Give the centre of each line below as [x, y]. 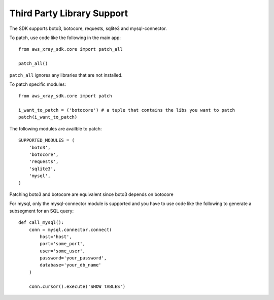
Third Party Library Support [69, 13]
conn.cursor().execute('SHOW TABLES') [77, 286]
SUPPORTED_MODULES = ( [47, 140]
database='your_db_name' [71, 265]
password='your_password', [73, 258]
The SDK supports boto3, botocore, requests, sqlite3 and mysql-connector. [88, 28]
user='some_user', [63, 251]
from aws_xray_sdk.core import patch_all [71, 49]
